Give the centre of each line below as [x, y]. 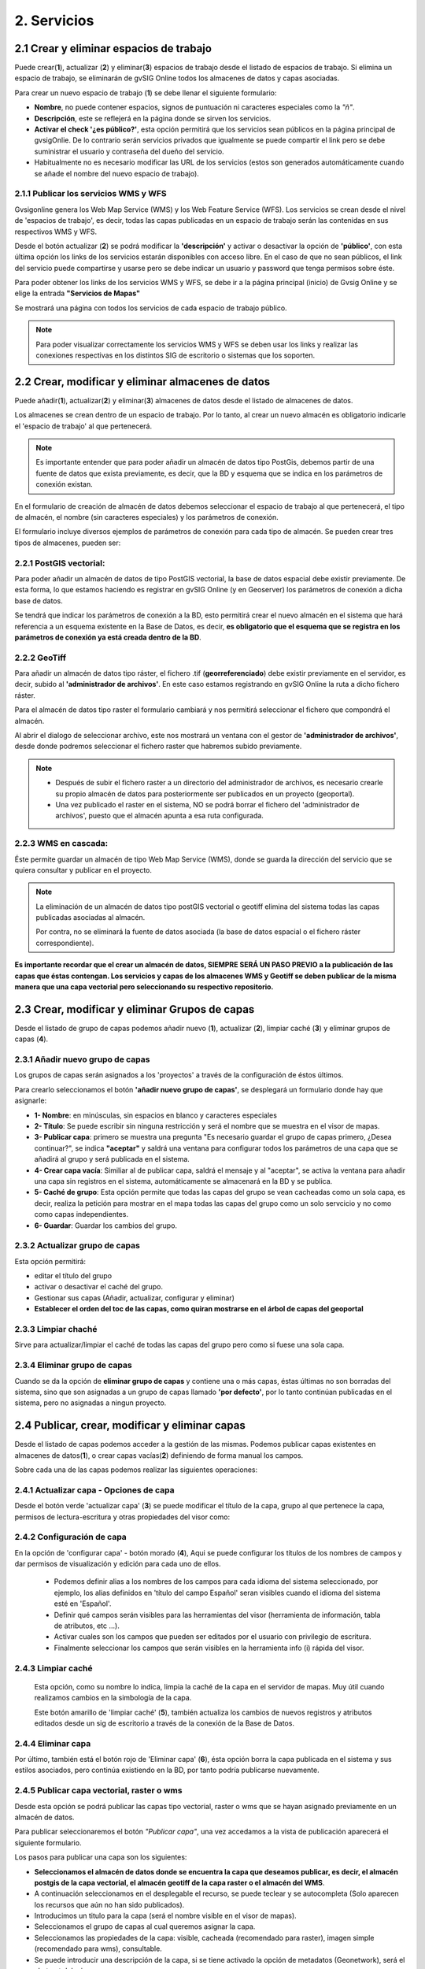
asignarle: [31, 1101]
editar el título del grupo [73, 1276]
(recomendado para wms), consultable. [98, 1949]
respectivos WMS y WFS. [56, 232]
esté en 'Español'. [83, 1604]
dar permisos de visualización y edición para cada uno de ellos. [118, 1564]
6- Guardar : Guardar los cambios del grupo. [105, 1226]
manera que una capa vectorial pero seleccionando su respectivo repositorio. [144, 987]
